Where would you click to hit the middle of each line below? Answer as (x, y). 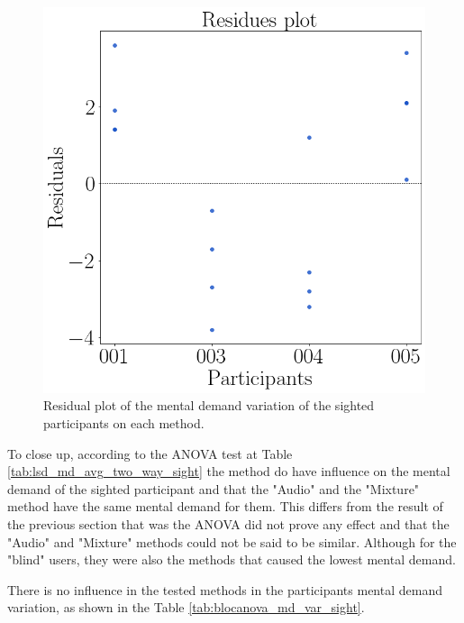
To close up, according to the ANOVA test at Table (150, 453)
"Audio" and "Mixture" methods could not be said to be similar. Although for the (232, 541)
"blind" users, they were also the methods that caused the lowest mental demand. (232, 559)
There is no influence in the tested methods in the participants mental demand (225, 589)
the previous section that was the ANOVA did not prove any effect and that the (228, 523)
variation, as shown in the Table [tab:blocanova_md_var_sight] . (186, 607)
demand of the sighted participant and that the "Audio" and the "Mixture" (214, 488)
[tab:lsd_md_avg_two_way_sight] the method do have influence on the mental (229, 471)
